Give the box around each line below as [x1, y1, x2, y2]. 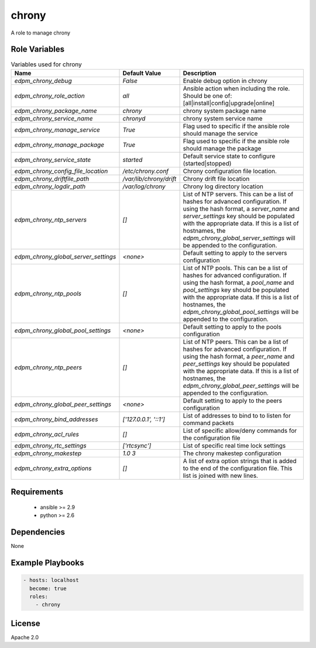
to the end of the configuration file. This [183, 464, 293, 472]
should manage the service [183, 129, 258, 137]
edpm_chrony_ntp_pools [14, 289, 82, 298]
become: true [29, 585, 67, 592]
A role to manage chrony [11, 29, 70, 36]
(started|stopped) [183, 159, 232, 167]
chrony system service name [183, 114, 263, 122]
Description [183, 69, 217, 77]
